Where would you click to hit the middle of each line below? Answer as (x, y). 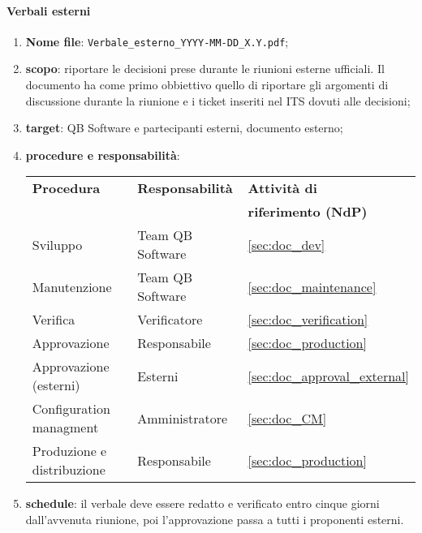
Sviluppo (57, 244)
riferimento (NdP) (308, 212)
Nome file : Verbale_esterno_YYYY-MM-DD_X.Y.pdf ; (157, 41)
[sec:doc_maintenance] (312, 286)
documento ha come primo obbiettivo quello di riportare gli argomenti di (207, 85)
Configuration (71, 409)
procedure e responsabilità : (103, 155)
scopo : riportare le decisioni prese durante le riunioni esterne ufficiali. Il (205, 69)
